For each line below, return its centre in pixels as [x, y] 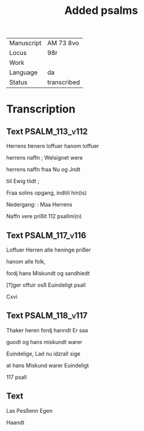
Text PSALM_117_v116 [46, 235]
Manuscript [26, 43]
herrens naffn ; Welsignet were [45, 158]
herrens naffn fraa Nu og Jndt [43, 169]
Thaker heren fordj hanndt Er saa [47, 330]
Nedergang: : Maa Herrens [39, 205]
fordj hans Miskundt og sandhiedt [48, 273]
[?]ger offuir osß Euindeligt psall [46, 285]
